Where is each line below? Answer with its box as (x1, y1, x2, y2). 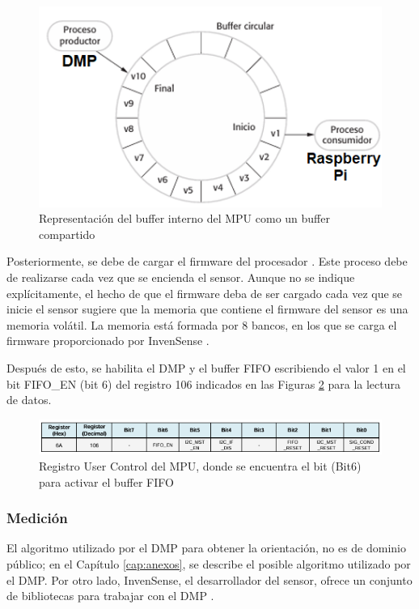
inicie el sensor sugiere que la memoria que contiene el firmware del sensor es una (6, 300, 408, 317)
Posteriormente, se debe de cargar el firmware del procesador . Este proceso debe (6, 253, 408, 270)
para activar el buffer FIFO (39, 473, 174, 490)
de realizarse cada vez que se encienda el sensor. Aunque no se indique (6, 268, 355, 285)
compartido (39, 225, 95, 242)
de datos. (6, 391, 52, 408)
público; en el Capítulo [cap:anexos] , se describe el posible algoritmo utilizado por (6, 556, 411, 572)
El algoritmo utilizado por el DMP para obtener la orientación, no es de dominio (6, 539, 407, 556)
